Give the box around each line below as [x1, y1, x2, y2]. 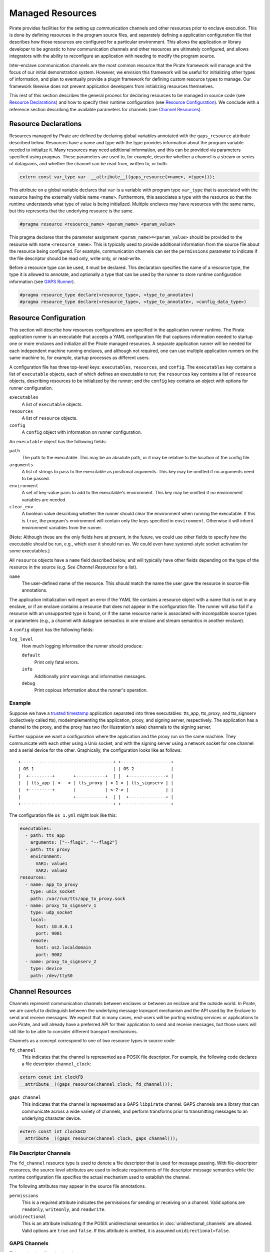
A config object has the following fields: [9, 627, 94, 633]
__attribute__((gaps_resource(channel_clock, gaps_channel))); [19, 1136, 178, 1141]
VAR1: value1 [35, 860, 67, 866]
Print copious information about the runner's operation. [34, 687, 148, 693]
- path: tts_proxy [25, 846, 70, 852]
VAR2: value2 [35, 867, 67, 873]
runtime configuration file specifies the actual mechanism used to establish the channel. [9, 1174, 191, 1180]
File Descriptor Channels [9, 1149, 71, 1156]
